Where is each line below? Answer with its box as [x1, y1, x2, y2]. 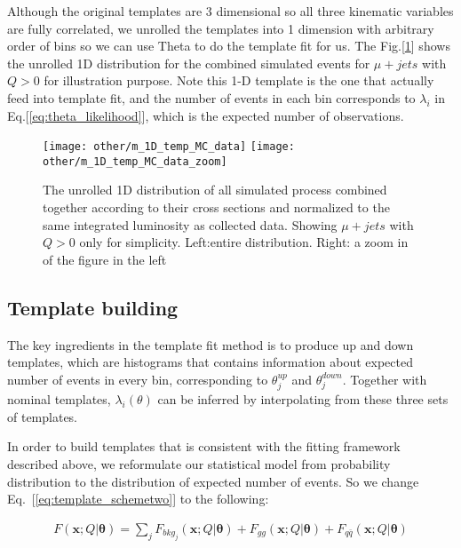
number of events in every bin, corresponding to [7, 369, 268, 388]
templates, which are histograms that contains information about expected [7, 353, 413, 371]
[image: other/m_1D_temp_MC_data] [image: [43, 140, 295, 154]
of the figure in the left [43, 250, 167, 268]
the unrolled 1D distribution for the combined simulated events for [7, 53, 370, 72]
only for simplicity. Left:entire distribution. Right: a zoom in [79, 233, 409, 251]
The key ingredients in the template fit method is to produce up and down [7, 335, 414, 353]
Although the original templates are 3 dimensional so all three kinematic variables [7, 2, 454, 20]
